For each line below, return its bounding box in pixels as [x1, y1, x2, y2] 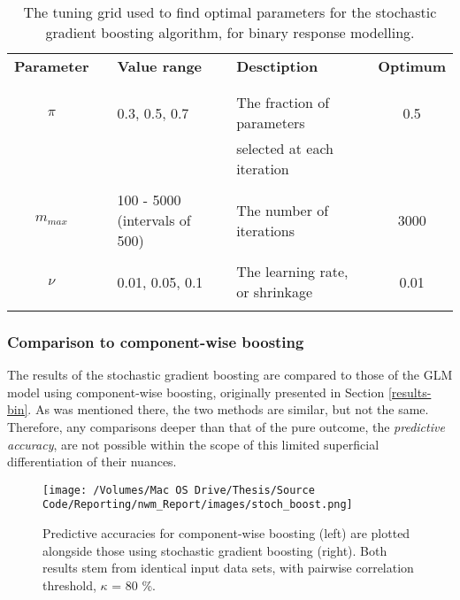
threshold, [42, 575, 96, 594]
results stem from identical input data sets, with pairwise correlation [42, 558, 414, 577]
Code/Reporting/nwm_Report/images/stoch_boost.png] [42, 498, 353, 512]
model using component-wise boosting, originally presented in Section [7, 382, 385, 401]
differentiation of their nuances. [7, 452, 177, 471]
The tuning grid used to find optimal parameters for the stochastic [23, 2, 437, 22]
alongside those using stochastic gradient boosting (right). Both [42, 541, 387, 559]
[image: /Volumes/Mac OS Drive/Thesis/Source [42, 483, 315, 496]
